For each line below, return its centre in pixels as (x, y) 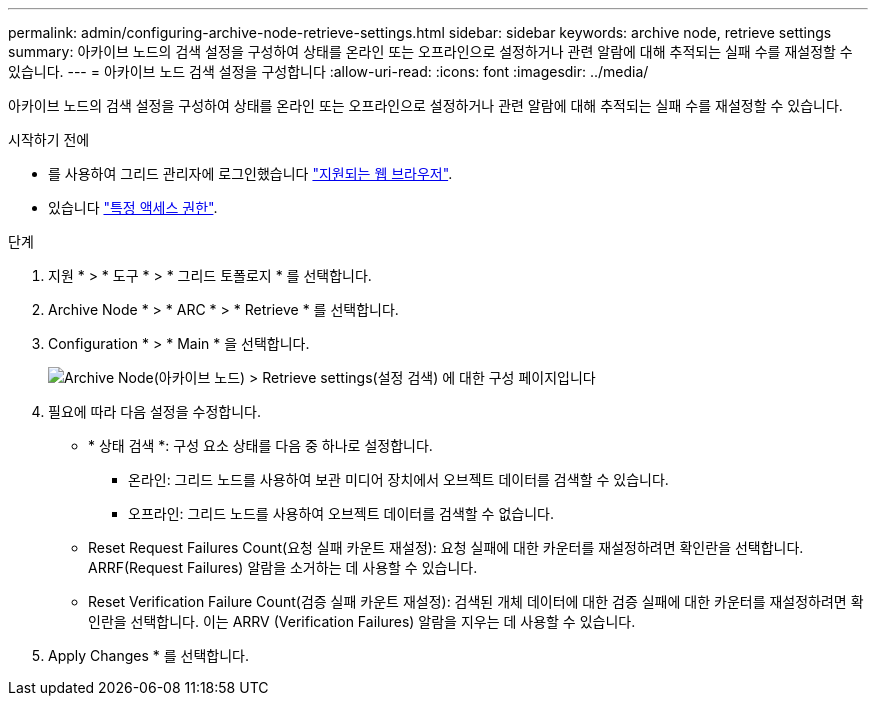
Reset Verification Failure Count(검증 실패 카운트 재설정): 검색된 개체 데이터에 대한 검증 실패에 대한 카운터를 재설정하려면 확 (476, 601)
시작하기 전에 (49, 139)
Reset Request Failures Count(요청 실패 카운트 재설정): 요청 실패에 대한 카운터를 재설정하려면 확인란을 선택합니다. (446, 547)
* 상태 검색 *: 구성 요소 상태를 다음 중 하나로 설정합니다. (260, 445)
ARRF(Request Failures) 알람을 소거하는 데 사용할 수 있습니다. (283, 567)
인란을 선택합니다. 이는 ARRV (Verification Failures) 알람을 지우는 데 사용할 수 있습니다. (362, 621)
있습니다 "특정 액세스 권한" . (133, 207)
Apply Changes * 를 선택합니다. (148, 655)
